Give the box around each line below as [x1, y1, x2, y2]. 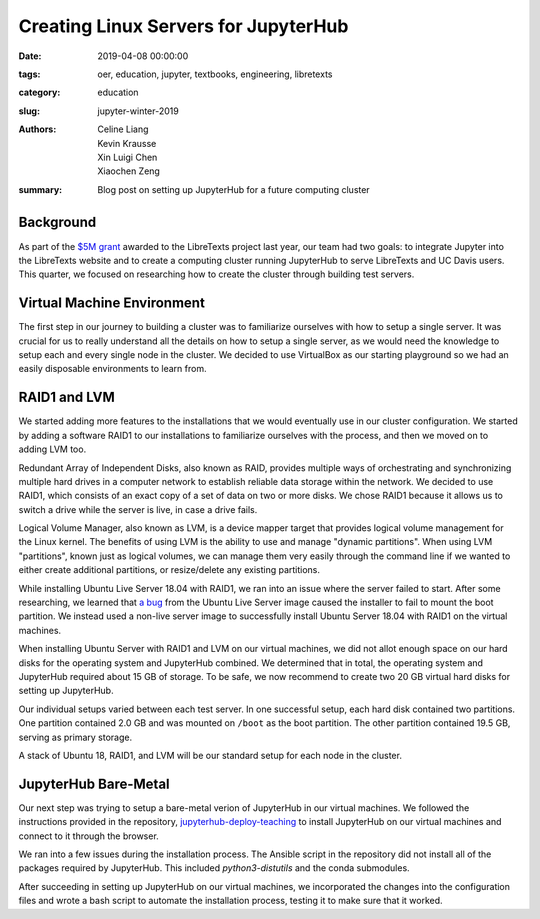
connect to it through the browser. [18, 830, 159, 842]
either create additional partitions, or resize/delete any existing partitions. [18, 564, 320, 576]
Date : [18, 50, 42, 62]
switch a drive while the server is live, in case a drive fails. [18, 503, 258, 515]
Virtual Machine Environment [18, 295, 205, 312]
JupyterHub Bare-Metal [18, 775, 170, 792]
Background [18, 214, 97, 231]
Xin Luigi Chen [97, 151, 158, 163]
